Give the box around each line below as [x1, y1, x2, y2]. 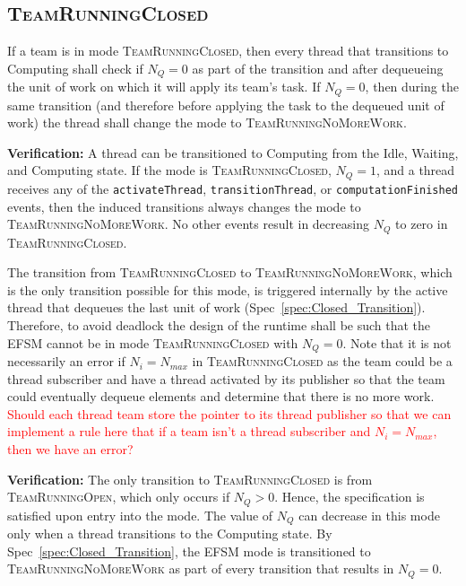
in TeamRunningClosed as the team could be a [192, 352, 453, 371]
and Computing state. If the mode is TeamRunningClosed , [7, 161, 332, 179]
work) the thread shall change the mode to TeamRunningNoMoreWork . [7, 113, 407, 132]
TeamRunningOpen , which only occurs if [7, 487, 230, 506]
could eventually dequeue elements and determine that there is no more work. [7, 387, 435, 406]
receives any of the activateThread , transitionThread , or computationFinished [7, 179, 459, 197]
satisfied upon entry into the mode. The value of [7, 505, 273, 524]
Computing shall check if [7, 58, 143, 77]
